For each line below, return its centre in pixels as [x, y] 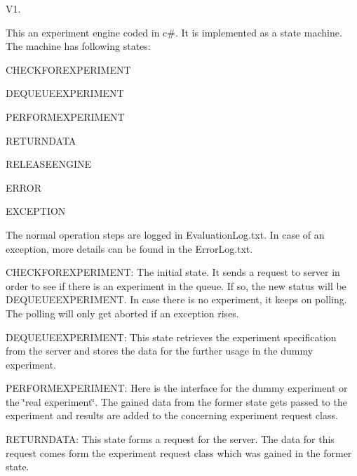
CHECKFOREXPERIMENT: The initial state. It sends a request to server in [173, 272]
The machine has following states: [78, 46]
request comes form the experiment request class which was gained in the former [179, 452]
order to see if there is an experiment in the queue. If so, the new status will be [176, 285]
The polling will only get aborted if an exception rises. [122, 313]
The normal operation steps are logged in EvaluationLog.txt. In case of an [165, 234]
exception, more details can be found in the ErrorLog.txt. [129, 248]
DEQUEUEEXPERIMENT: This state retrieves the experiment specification [171, 337]
